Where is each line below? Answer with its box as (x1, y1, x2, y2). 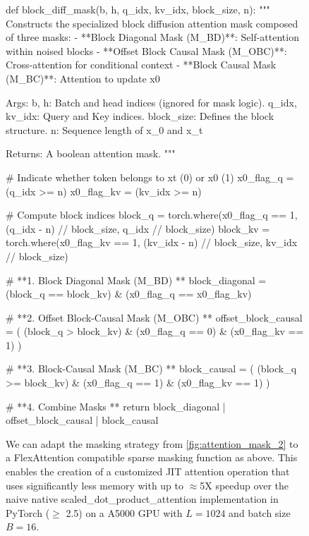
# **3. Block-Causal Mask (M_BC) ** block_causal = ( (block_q (6, 361, 297, 376)
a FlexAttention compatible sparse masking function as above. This (6, 450, 298, 465)
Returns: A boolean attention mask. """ (6, 146, 176, 161)
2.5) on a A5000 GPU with (66, 505, 183, 520)
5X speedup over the (200, 477, 289, 492)
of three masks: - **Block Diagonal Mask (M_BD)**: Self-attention (6, 30, 299, 44)
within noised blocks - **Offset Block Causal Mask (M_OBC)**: (6, 43, 287, 58)
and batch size (229, 505, 291, 520)
